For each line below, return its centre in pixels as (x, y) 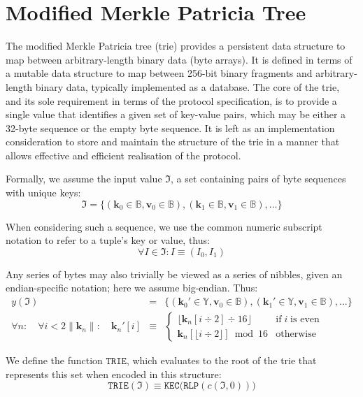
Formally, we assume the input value (84, 179)
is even (305, 319)
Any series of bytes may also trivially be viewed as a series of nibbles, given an (174, 274)
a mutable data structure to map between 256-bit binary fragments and (159, 73)
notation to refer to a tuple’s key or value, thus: (108, 240)
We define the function (54, 360)
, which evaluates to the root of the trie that (221, 360)
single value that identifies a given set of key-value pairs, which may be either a (176, 114)
